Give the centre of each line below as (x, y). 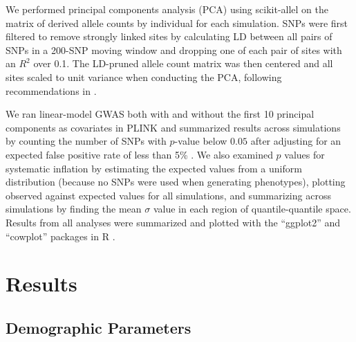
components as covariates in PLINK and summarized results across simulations (173, 127)
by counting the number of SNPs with (86, 141)
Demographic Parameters (99, 327)
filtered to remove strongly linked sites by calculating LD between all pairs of (169, 36)
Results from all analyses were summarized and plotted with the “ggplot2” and (173, 222)
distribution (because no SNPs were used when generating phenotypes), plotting (176, 182)
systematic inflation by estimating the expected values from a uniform (154, 168)
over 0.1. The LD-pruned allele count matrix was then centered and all (183, 63)
